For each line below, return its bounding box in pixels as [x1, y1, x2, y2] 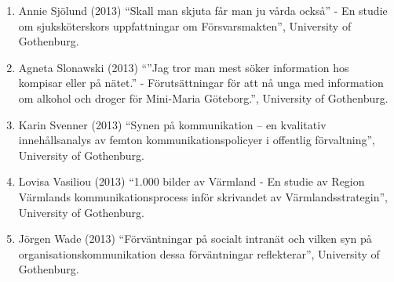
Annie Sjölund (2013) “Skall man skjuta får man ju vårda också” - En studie [18, 2, 388, 18]
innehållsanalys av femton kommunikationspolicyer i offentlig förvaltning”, [18, 132, 375, 148]
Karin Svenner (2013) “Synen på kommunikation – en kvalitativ [18, 116, 327, 132]
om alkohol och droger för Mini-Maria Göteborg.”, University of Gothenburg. [18, 89, 389, 106]
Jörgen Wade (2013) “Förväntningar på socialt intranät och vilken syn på [18, 230, 372, 247]
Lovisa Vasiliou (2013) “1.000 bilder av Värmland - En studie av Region [18, 173, 365, 190]
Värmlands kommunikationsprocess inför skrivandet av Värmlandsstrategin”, [18, 188, 388, 204]
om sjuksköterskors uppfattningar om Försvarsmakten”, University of [18, 17, 352, 34]
